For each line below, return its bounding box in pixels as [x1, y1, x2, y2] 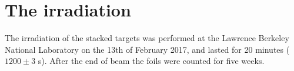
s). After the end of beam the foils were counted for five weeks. [38, 55, 265, 67]
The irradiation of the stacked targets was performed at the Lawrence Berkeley [5, 32, 289, 44]
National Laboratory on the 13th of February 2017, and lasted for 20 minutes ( [5, 43, 290, 55]
